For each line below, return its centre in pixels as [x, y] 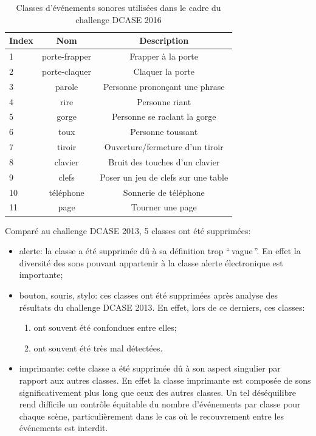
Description [164, 40]
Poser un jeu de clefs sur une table [164, 177]
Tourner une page [164, 207]
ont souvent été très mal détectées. [98, 348]
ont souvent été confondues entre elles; [105, 327]
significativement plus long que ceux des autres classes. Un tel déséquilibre [158, 392]
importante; [41, 275]
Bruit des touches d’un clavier [164, 161]
